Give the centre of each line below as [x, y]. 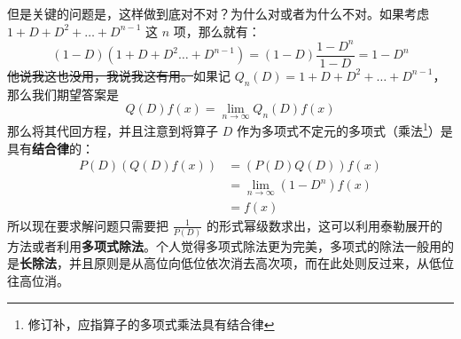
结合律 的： [63, 148]
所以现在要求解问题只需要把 [88, 225]
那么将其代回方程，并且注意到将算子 [113, 131]
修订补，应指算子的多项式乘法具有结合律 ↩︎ [151, 323]
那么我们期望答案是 [63, 94]
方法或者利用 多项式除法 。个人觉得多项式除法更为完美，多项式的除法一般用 [224, 245]
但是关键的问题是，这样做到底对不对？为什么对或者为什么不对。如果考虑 [218, 13]
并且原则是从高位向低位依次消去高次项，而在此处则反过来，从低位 [261, 263]
